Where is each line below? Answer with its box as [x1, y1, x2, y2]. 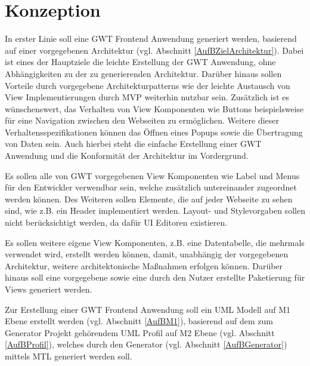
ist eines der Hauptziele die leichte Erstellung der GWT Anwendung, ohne [5, 56, 276, 68]
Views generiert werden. [5, 283, 92, 295]
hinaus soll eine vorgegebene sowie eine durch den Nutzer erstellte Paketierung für [5, 271, 305, 284]
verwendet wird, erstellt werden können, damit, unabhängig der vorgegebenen [5, 248, 289, 260]
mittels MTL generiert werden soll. [5, 349, 132, 362]
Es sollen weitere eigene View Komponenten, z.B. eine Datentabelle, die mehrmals [5, 236, 305, 248]
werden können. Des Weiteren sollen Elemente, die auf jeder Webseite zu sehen [5, 192, 293, 205]
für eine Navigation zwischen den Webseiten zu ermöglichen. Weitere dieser [5, 114, 280, 127]
